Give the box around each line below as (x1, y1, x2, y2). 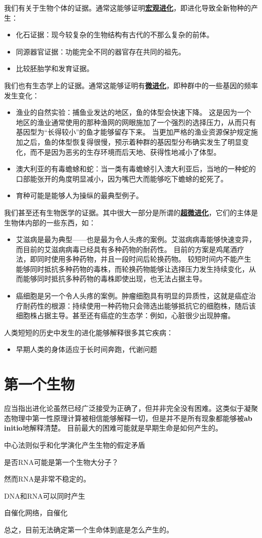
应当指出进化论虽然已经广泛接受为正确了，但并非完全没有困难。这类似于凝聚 (4, 403, 258, 413)
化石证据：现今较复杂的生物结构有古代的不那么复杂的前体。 (16, 29, 214, 40)
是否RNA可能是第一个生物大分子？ (4, 456, 119, 467)
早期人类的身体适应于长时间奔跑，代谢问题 (16, 344, 157, 354)
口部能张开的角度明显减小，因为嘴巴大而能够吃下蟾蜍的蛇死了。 (16, 173, 228, 184)
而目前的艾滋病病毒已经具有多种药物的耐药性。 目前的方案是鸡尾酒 (16, 244, 237, 254)
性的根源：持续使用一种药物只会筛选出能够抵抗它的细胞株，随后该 (37, 300, 256, 311)
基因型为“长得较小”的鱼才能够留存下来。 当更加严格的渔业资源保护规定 (16, 127, 251, 137)
